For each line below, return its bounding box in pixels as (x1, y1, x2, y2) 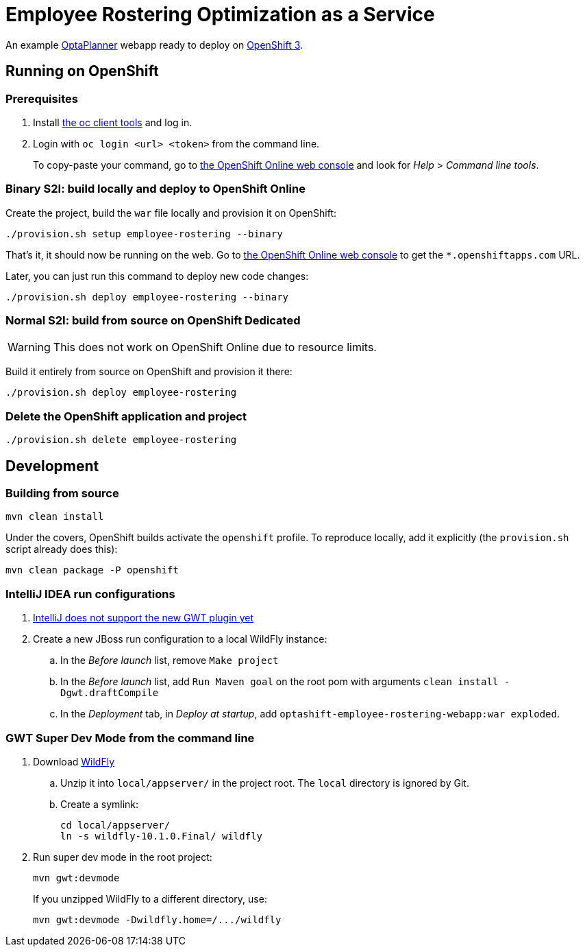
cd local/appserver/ (60, 819, 171, 831)
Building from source (5, 486, 119, 501)
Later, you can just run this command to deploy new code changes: (5, 270, 309, 282)
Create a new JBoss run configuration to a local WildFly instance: (33, 633, 327, 645)
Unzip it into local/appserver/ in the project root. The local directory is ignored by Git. (60, 776, 469, 789)
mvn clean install (5, 511, 104, 523)
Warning (8, 340, 51, 355)
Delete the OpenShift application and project (5, 409, 247, 423)
